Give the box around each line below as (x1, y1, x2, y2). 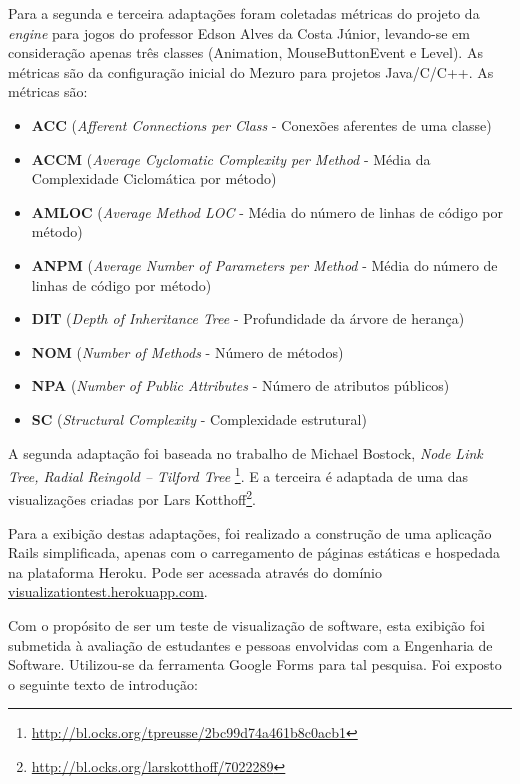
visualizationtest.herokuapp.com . (8, 581, 208, 602)
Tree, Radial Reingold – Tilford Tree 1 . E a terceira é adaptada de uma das (8, 463, 469, 486)
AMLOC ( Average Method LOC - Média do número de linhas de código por (31, 201, 504, 222)
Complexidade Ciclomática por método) (31, 168, 277, 189)
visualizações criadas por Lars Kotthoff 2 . (8, 486, 256, 509)
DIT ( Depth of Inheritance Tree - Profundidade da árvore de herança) (31, 308, 465, 329)
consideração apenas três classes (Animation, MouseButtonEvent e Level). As (8, 42, 483, 63)
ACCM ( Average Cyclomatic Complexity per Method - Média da (31, 148, 431, 169)
